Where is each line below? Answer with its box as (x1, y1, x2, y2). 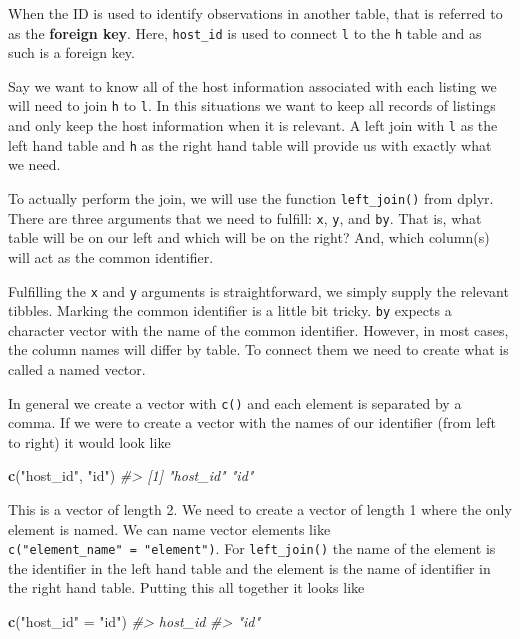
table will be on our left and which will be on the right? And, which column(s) (8, 227, 490, 248)
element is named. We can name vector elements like (8, 518, 331, 539)
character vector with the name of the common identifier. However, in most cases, (8, 319, 509, 340)
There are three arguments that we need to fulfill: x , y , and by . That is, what (8, 207, 482, 228)
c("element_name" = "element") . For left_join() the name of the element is (8, 538, 496, 559)
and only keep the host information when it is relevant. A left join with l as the (8, 115, 498, 136)
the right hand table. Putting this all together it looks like (8, 577, 365, 598)
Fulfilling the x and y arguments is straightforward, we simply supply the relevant (8, 280, 509, 301)
